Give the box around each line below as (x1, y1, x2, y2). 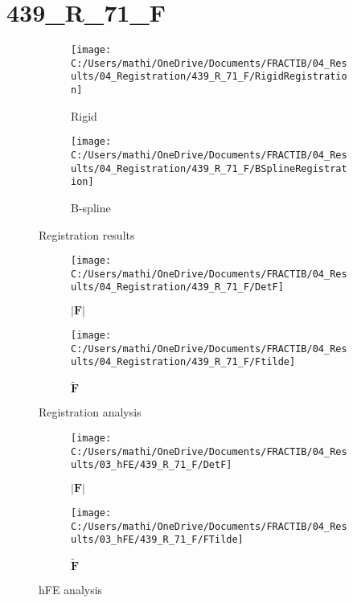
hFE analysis (39, 581, 103, 598)
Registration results (39, 226, 135, 243)
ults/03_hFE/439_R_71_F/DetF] (71, 459, 232, 471)
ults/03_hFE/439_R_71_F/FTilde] (71, 534, 244, 546)
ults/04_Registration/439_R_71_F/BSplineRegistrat (71, 162, 347, 174)
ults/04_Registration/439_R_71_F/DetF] (71, 281, 284, 293)
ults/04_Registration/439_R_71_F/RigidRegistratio (71, 71, 347, 83)
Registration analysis (39, 404, 142, 420)
